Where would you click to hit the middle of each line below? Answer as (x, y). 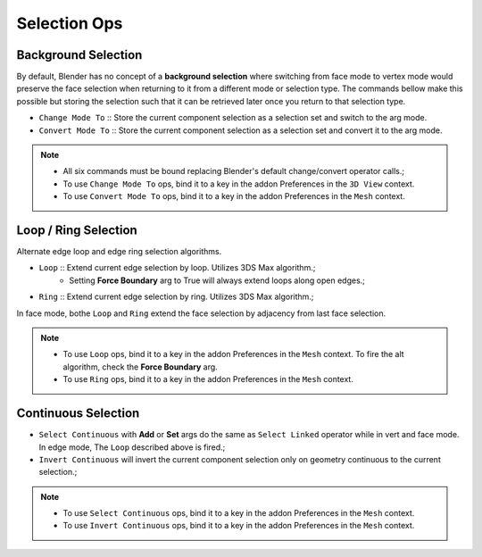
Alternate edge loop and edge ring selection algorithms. (119, 252)
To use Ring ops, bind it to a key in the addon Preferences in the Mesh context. (208, 379)
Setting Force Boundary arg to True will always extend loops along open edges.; (217, 280)
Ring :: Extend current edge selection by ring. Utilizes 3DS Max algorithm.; (176, 297)
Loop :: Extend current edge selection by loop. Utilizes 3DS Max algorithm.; (177, 268)
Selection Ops (70, 23)
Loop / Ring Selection (77, 230)
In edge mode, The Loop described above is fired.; (132, 447)
